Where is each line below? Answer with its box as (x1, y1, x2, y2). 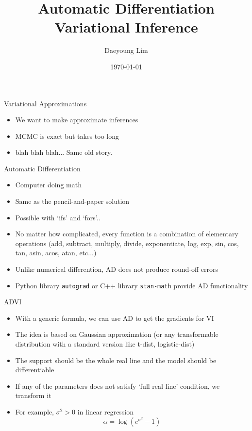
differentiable (15, 365, 54, 375)
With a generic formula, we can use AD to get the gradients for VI (15, 313, 214, 323)
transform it (15, 390, 51, 400)
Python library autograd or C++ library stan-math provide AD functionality (15, 280, 248, 290)
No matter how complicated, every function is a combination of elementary (15, 229, 238, 239)
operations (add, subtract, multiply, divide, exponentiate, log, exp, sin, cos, (15, 238, 239, 248)
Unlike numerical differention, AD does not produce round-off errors (15, 264, 218, 274)
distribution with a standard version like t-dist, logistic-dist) (15, 339, 195, 349)
